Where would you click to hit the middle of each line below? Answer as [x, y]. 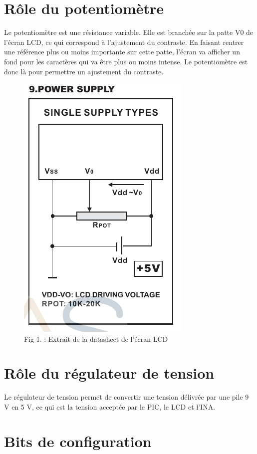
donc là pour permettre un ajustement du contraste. [84, 71]
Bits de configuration [78, 441]
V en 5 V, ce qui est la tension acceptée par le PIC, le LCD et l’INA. [110, 407]
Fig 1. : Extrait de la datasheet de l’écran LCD [96, 339]
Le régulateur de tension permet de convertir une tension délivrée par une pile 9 [127, 397]
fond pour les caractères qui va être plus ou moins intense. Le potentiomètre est [126, 61]
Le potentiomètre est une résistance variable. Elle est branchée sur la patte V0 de [129, 32]
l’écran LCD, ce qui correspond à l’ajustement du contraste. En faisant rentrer [124, 42]
